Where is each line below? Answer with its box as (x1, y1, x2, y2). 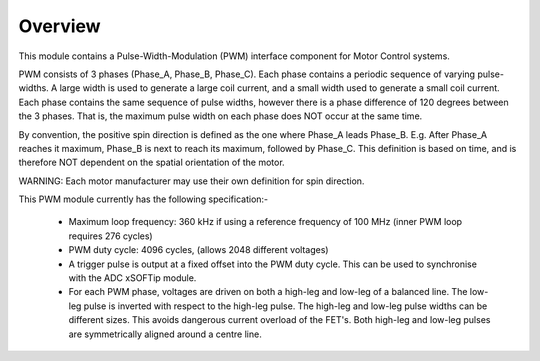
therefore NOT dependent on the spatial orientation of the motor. (18, 156, 285, 169)
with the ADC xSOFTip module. (68, 272, 197, 284)
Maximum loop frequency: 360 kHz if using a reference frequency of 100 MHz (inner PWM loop (68, 216, 463, 228)
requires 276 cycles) (68, 230, 154, 242)
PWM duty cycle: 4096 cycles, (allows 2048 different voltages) (68, 244, 329, 256)
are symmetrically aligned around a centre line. (68, 328, 262, 340)
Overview (18, 15, 101, 37)
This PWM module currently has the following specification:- (18, 193, 269, 205)
